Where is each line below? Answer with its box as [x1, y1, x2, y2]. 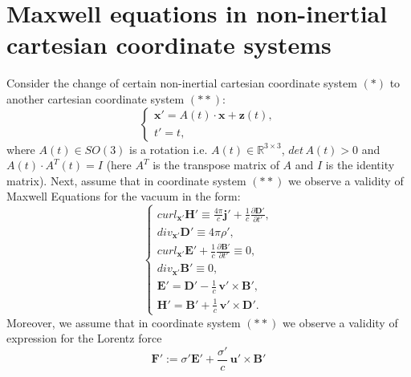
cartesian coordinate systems [6, 28, 332, 61]
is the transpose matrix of [153, 156, 279, 173]
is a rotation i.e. [129, 140, 208, 157]
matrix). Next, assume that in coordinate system [6, 172, 246, 188]
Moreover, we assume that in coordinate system [6, 314, 241, 330]
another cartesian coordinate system [6, 90, 185, 107]
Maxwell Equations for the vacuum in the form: [6, 188, 241, 205]
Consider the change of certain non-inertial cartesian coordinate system [6, 75, 357, 91]
